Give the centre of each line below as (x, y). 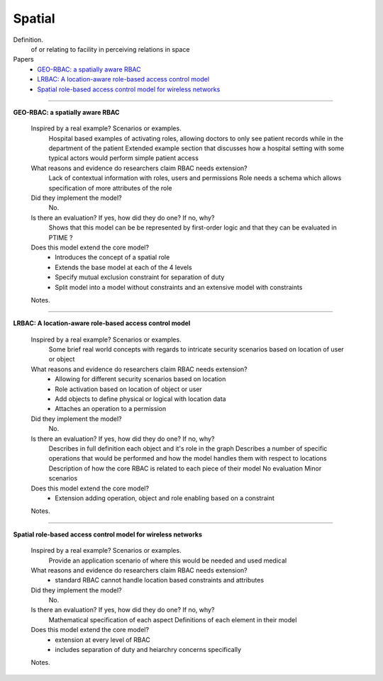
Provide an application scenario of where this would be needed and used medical (168, 561)
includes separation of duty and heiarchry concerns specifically (148, 650)
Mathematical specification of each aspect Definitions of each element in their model (173, 619)
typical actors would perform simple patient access (123, 158)
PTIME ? (61, 237)
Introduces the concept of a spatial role (112, 257)
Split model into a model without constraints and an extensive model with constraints (179, 287)
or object (62, 359)
